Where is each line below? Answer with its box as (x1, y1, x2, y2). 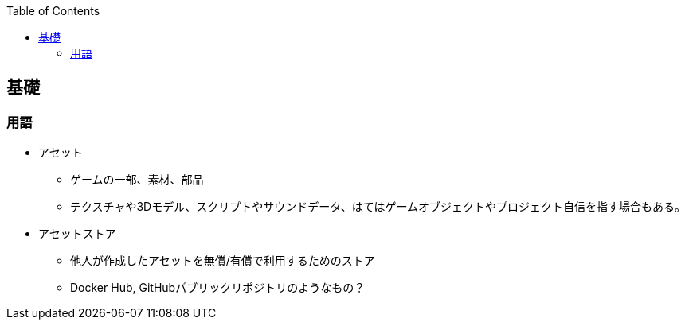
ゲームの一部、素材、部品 (70, 173, 204, 187)
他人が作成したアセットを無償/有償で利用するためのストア (70, 254, 375, 268)
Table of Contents (6, 4, 100, 17)
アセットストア (38, 227, 116, 241)
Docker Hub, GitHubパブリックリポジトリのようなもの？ (70, 281, 366, 295)
